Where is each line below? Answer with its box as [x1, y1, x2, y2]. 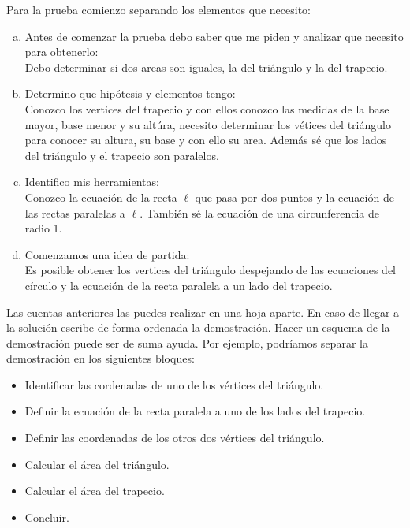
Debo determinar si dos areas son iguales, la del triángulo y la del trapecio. [24, 58, 388, 75]
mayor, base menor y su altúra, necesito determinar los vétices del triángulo [24, 116, 391, 132]
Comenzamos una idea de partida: [24, 246, 190, 262]
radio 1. [24, 220, 62, 236]
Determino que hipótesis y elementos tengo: [24, 85, 236, 102]
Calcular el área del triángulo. [24, 455, 170, 472]
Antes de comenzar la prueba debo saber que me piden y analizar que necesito [24, 28, 404, 44]
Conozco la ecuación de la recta [24, 188, 177, 205]
